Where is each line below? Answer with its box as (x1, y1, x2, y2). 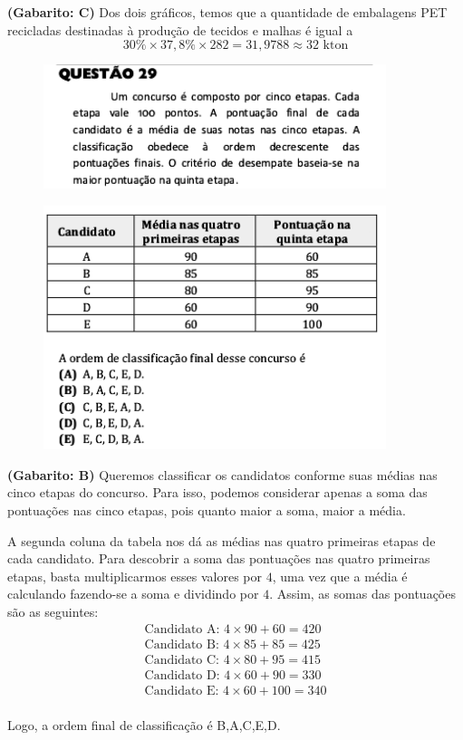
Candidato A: (144, 622, 220, 636)
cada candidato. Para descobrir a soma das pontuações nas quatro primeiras (7, 549, 430, 568)
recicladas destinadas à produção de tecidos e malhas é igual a (7, 20, 353, 39)
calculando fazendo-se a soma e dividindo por (7, 584, 259, 603)
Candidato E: (144, 684, 219, 697)
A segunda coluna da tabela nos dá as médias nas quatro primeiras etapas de (7, 531, 436, 550)
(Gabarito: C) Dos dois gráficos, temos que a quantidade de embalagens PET (7, 3, 448, 21)
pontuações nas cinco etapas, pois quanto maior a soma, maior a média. (7, 501, 406, 519)
